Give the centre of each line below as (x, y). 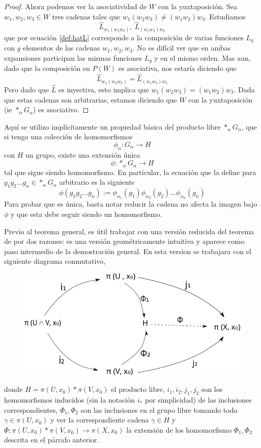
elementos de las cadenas (62, 48)
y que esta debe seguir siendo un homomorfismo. (86, 214)
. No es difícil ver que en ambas (182, 48)
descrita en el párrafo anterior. (52, 440)
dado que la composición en (47, 68)
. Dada (244, 89)
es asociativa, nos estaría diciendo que (177, 68)
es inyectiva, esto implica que (104, 89)
